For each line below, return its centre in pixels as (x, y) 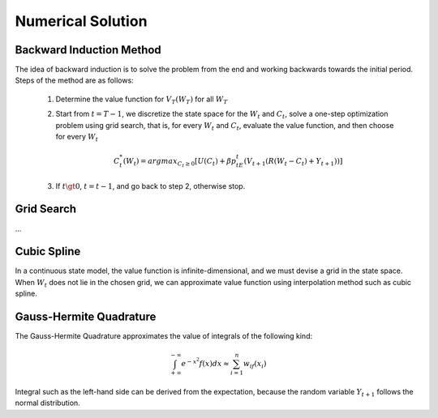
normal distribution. (47, 403)
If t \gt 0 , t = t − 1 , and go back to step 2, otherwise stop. (150, 186)
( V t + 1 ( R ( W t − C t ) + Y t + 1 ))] (293, 162)
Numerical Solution (81, 21)
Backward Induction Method (88, 50)
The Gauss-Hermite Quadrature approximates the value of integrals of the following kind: (163, 336)
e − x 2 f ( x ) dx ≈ (205, 363)
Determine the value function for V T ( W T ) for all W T (142, 100)
